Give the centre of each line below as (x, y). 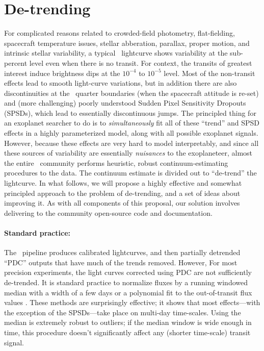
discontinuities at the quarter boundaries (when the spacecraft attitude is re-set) (131, 93)
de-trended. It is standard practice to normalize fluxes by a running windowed (126, 282)
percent (16, 62)
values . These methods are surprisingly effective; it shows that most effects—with (132, 302)
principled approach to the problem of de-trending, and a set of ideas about (122, 193)
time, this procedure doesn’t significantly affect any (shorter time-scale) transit (127, 332)
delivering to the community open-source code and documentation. (108, 212)
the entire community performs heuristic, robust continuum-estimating (116, 162)
